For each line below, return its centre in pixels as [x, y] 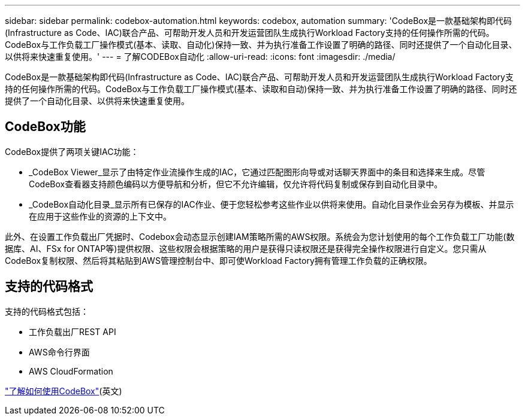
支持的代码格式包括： [47, 311]
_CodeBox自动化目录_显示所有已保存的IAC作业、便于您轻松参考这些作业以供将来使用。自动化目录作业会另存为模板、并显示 [271, 204]
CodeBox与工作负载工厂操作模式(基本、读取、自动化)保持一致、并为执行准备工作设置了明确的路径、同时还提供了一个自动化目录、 [261, 45]
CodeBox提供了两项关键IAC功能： [72, 151]
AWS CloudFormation [71, 371]
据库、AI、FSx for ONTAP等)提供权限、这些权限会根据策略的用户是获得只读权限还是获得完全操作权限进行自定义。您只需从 [246, 248]
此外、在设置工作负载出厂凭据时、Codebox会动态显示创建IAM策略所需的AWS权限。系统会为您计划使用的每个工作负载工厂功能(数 [260, 236]
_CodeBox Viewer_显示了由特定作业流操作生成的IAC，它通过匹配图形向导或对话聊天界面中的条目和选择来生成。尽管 [257, 172]
